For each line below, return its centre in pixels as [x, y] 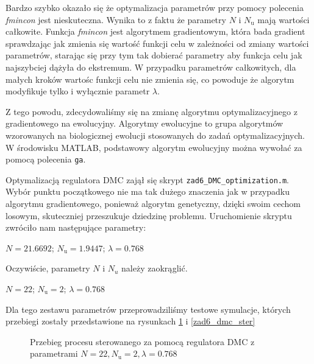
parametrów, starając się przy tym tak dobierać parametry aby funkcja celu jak [154, 55]
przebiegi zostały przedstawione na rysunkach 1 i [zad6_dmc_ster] [130, 321]
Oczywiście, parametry [48, 268]
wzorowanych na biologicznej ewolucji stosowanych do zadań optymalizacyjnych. [155, 135]
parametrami [54, 353]
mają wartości [284, 19]
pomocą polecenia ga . [46, 159]
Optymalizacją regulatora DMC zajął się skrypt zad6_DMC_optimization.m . [148, 179]
